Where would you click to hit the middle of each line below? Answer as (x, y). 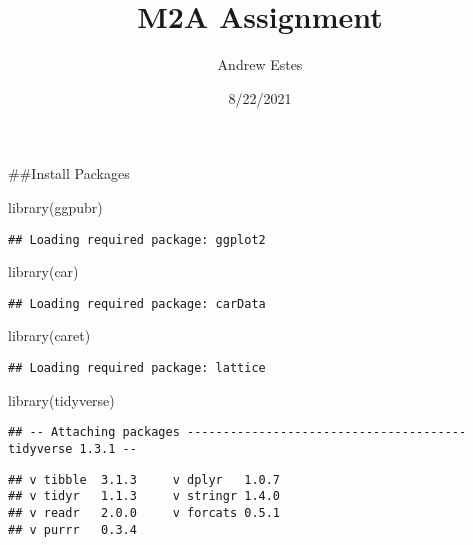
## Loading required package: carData (137, 303)
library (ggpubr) (55, 206)
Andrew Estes (260, 64)
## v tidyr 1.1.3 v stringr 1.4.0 (144, 496)
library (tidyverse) (61, 399)
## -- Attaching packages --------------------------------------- (237, 432)
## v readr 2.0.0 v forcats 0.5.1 (144, 512)
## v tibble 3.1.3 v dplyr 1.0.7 (144, 479)
